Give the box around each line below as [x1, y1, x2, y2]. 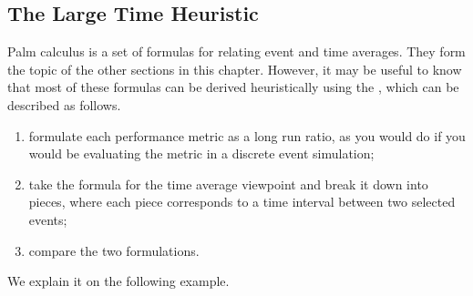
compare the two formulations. [28, 240, 200, 260]
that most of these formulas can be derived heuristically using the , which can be [7, 77, 459, 97]
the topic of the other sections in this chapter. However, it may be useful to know [7, 59, 462, 78]
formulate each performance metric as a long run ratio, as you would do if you [28, 126, 466, 145]
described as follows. [7, 95, 121, 114]
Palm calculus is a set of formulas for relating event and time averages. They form [7, 42, 466, 61]
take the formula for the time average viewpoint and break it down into [28, 174, 428, 193]
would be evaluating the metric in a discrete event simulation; [28, 144, 375, 163]
